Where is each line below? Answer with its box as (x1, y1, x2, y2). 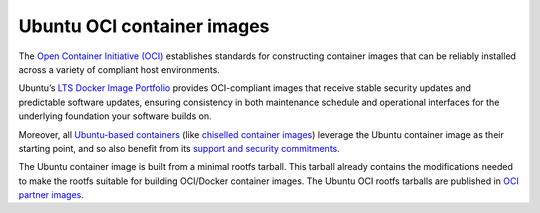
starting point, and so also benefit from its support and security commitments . (18, 142, 340, 154)
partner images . (18, 189, 84, 201)
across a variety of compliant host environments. (18, 63, 220, 75)
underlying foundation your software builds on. (18, 110, 212, 122)
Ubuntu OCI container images (18, 15, 270, 37)
